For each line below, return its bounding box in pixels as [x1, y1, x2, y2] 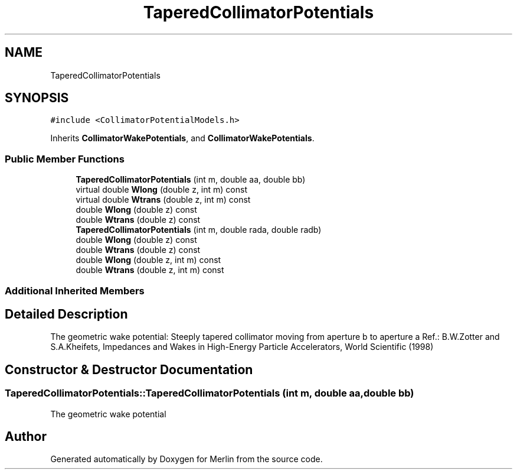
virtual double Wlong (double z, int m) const [76, 184, 247, 195]
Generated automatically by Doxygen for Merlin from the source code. [50, 454, 323, 465]
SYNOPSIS [5, 90, 69, 106]
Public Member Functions [5, 152, 125, 165]
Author [5, 429, 47, 444]
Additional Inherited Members [5, 284, 145, 297]
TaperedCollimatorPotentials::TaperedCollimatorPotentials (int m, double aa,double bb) [5, 387, 414, 400]
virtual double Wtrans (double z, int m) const [76, 194, 251, 205]
